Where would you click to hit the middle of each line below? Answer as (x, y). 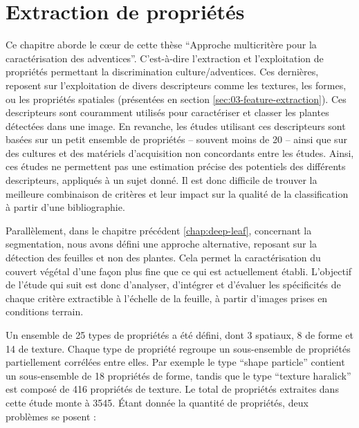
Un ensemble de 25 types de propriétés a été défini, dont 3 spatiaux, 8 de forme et (179, 335)
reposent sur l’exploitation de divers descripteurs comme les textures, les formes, (176, 85)
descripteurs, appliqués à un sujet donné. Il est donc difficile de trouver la (162, 180)
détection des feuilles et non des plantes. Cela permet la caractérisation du (163, 258)
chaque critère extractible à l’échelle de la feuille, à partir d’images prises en (167, 298)
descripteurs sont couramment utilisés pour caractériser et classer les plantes (167, 112)
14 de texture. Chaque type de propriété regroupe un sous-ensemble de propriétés (178, 348)
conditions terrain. (45, 311)
